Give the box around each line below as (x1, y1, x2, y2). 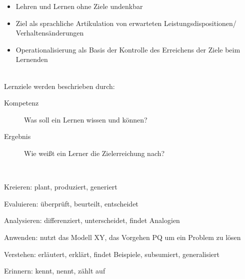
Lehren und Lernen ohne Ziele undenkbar (15, 1, 143, 11)
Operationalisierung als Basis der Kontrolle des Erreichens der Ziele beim (15, 44, 240, 54)
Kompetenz (4, 97, 39, 108)
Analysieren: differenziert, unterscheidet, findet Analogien (4, 215, 180, 225)
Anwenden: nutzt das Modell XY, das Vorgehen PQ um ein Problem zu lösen (4, 231, 241, 242)
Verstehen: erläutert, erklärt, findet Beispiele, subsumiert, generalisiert (4, 248, 220, 259)
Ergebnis (4, 131, 31, 141)
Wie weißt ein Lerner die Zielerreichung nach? (24, 147, 165, 158)
